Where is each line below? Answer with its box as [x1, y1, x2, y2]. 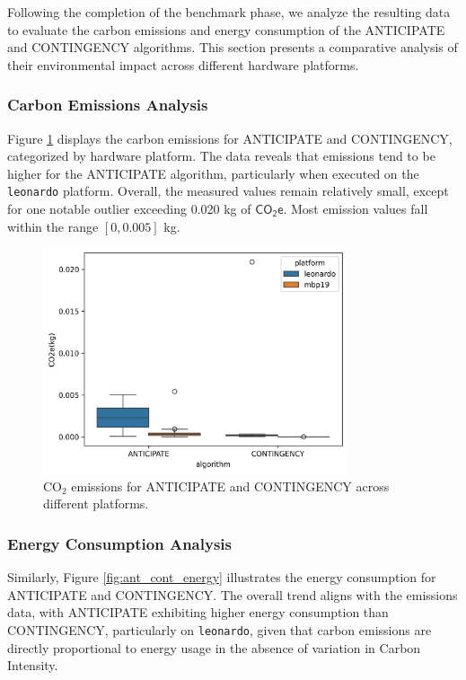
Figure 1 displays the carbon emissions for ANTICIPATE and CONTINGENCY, [7, 128, 453, 147]
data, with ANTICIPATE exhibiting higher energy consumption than [7, 603, 389, 622]
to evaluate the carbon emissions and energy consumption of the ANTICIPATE [7, 20, 445, 39]
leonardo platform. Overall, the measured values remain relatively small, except [7, 181, 449, 200]
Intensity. [7, 656, 58, 675]
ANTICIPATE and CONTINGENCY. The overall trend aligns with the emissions [7, 585, 458, 604]
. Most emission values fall [283, 199, 428, 218]
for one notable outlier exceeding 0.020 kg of [7, 199, 251, 218]
